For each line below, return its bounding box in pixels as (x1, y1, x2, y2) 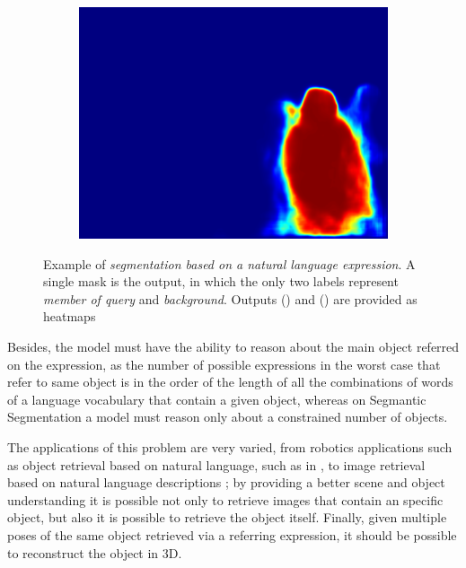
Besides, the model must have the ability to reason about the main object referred (7, 336, 460, 355)
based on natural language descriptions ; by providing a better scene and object (7, 473, 445, 492)
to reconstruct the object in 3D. (7, 543, 182, 562)
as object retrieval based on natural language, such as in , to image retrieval (7, 455, 426, 474)
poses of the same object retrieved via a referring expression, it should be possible (7, 525, 457, 544)
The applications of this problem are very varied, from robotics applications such (7, 437, 453, 456)
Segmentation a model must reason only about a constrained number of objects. (7, 407, 448, 426)
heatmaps (43, 307, 96, 326)
